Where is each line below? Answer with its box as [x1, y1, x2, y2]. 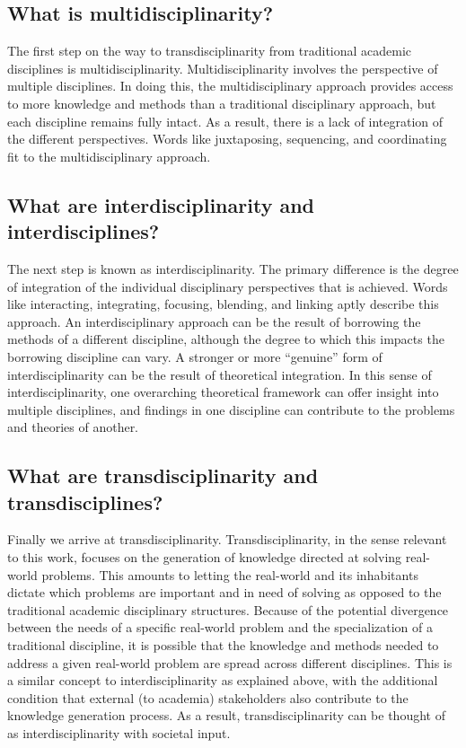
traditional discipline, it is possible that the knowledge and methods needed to [7, 636, 439, 655]
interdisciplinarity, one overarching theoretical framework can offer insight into [7, 383, 439, 401]
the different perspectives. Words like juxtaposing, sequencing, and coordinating [7, 129, 447, 148]
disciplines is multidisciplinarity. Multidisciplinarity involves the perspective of [7, 58, 438, 77]
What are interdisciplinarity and [7, 190, 315, 218]
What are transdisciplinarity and [7, 462, 319, 489]
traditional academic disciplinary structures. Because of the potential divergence [7, 600, 449, 619]
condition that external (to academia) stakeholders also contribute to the [7, 688, 409, 707]
